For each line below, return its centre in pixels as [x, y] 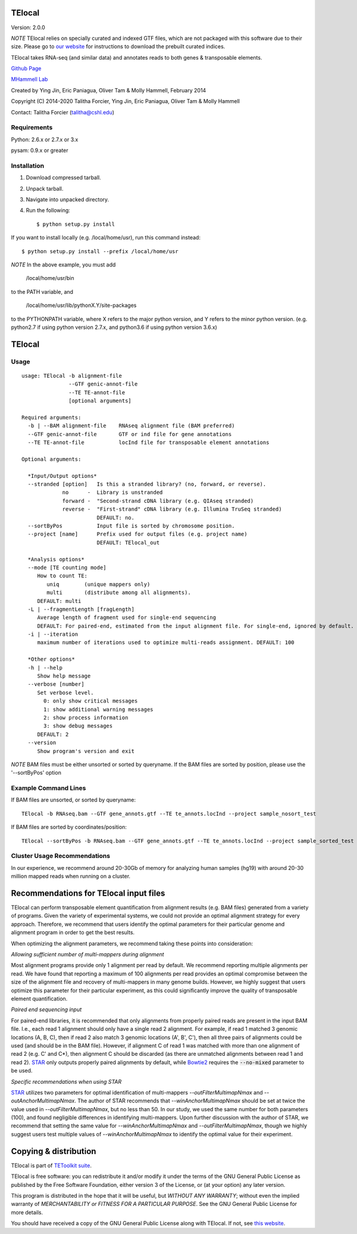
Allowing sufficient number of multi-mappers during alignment [87, 955]
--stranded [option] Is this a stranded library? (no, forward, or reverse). [147, 484]
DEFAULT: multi [59, 601]
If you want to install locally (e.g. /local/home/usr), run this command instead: [106, 238]
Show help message [64, 676]
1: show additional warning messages [99, 709]
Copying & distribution [54, 1151]
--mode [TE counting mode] [67, 567]
